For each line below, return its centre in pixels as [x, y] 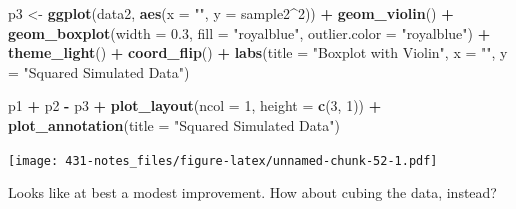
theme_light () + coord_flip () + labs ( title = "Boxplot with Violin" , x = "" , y [258, 52]
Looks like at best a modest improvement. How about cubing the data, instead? [252, 192]
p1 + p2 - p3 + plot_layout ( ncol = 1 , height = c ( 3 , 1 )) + [195, 105]
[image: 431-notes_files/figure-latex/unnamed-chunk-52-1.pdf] [223, 160]
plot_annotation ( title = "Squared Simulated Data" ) [174, 124]
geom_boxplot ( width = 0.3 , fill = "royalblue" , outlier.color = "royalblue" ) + [249, 32]
